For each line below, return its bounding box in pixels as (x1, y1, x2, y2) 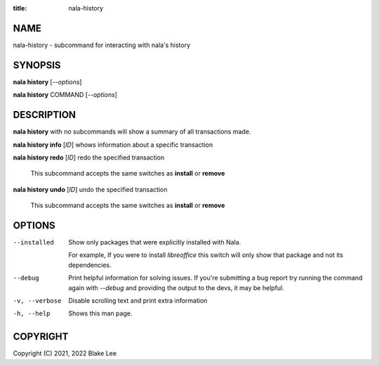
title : (13, 4, 27, 12)
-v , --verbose (13, 296, 62, 305)
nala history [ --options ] (13, 77, 82, 86)
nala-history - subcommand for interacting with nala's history (13, 41, 191, 49)
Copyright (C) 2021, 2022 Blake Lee (13, 349, 117, 358)
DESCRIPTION (13, 109, 77, 121)
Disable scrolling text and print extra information (68, 296, 208, 305)
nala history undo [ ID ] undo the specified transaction (13, 185, 168, 193)
